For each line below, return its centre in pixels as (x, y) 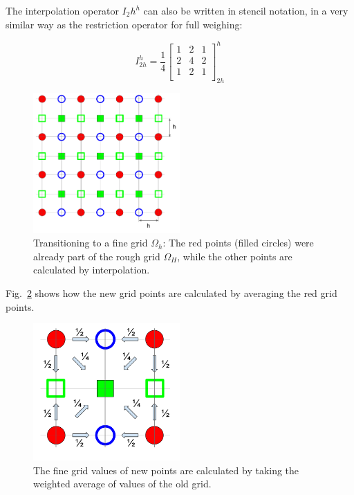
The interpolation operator (62, 10)
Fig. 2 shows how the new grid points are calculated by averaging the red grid (171, 293)
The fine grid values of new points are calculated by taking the (166, 470)
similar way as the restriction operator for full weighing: (124, 24)
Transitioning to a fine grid (91, 243)
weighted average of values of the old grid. (122, 484)
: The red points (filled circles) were (238, 243)
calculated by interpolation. (92, 270)
